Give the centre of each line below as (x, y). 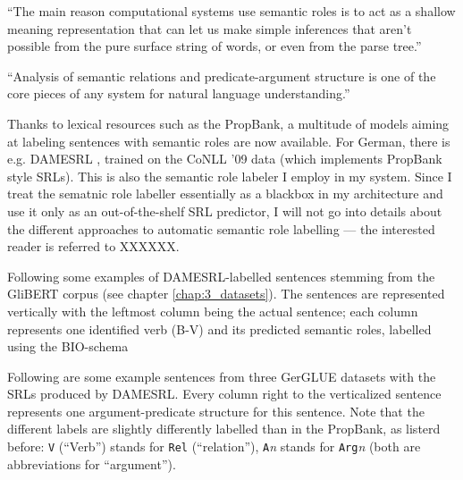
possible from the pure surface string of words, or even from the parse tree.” (215, 46)
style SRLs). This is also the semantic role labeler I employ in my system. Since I (230, 176)
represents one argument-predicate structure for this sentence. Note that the (216, 411)
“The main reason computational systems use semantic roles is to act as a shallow (231, 11)
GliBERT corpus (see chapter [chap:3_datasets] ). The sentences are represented (226, 294)
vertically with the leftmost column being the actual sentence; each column (213, 311)
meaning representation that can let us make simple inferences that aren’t (210, 28)
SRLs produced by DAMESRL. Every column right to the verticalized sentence (224, 394)
